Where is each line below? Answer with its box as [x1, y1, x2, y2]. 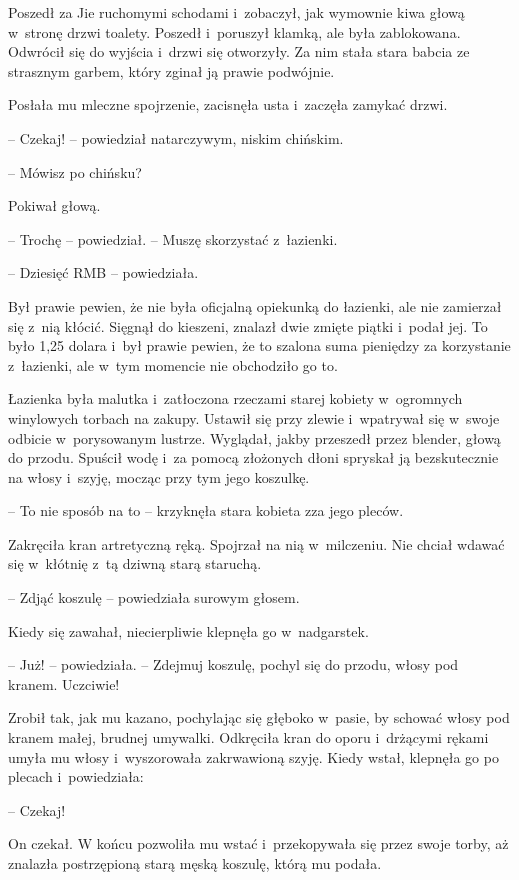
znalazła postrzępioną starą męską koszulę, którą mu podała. [8, 853, 382, 873]
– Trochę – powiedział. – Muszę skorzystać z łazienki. [8, 228, 338, 249]
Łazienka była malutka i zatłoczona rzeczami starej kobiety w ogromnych [8, 388, 463, 409]
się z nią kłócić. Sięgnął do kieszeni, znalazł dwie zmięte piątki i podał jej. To [8, 315, 488, 336]
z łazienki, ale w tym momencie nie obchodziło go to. [8, 354, 338, 375]
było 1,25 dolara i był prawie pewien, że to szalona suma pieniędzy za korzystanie [8, 335, 511, 356]
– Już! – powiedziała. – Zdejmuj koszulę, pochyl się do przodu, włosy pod [8, 654, 459, 675]
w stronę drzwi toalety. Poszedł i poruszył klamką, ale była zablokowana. [8, 21, 461, 42]
